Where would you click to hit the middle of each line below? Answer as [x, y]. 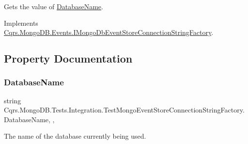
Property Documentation [68, 58]
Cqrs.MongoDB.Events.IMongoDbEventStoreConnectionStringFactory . [109, 32]
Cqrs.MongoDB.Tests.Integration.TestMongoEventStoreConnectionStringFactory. [124, 110]
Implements [21, 23]
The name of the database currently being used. [75, 136]
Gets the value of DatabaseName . [54, 6]
